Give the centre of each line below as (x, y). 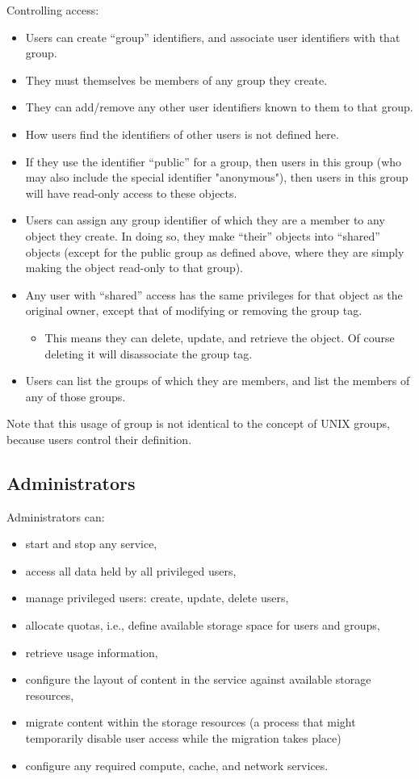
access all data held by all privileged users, (131, 570)
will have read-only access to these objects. (131, 193)
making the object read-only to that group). (134, 268)
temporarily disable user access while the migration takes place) (183, 738)
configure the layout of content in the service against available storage (198, 679)
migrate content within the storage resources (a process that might (191, 722)
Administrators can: (56, 516)
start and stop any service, (91, 544)
